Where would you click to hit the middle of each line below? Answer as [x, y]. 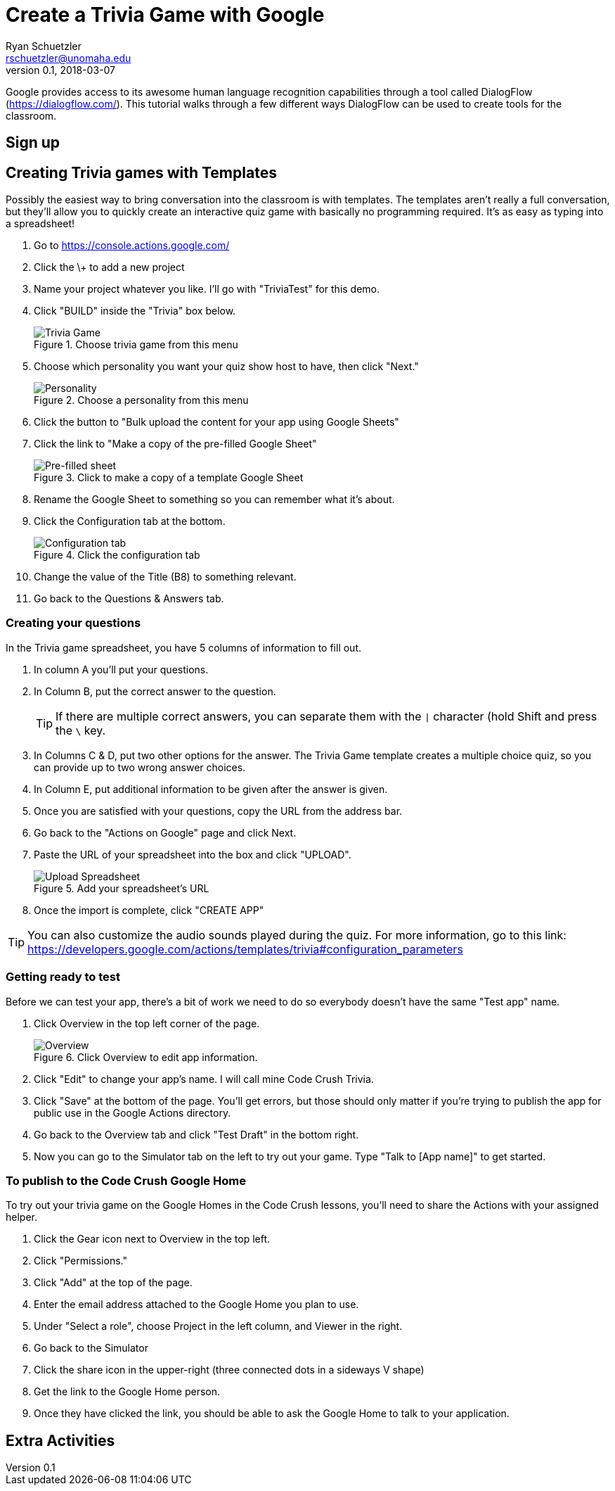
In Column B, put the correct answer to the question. [155, 691]
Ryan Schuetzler [44, 46]
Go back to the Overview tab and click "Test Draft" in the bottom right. [196, 1134]
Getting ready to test [63, 977]
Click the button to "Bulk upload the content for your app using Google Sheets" [216, 422]
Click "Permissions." [80, 1261]
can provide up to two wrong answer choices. [140, 767]
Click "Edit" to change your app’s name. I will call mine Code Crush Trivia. [204, 1079]
